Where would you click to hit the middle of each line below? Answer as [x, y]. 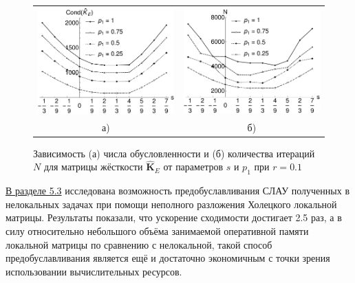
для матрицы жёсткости [93, 167]
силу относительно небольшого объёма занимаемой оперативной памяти [157, 230]
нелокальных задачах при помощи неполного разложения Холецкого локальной [171, 204]
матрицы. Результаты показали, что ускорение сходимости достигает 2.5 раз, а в [174, 217]
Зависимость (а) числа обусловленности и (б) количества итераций [174, 153]
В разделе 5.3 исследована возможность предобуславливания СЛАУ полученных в [178, 191]
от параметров [193, 167]
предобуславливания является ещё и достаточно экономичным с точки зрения [168, 258]
